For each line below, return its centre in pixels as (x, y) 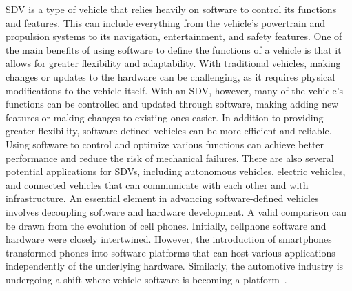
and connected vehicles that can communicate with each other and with (157, 184)
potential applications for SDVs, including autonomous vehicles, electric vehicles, (176, 171)
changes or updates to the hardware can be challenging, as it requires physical (170, 76)
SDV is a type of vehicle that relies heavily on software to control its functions (171, 9)
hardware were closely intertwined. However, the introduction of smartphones (169, 239)
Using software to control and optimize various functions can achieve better (165, 144)
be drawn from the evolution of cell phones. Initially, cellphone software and (166, 225)
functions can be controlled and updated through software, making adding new (172, 104)
